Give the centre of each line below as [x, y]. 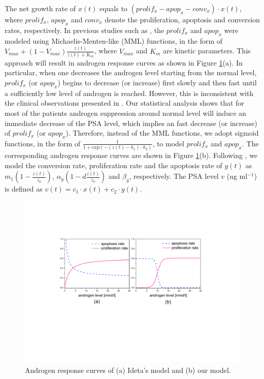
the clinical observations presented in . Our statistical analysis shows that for [124, 103]
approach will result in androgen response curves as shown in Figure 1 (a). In [124, 62]
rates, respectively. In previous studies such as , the [85, 30]
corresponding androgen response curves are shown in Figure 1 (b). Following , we [131, 155]
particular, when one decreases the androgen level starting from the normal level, [131, 72]
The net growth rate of [40, 8]
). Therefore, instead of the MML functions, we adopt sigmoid [162, 133]
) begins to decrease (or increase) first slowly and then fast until [157, 82]
